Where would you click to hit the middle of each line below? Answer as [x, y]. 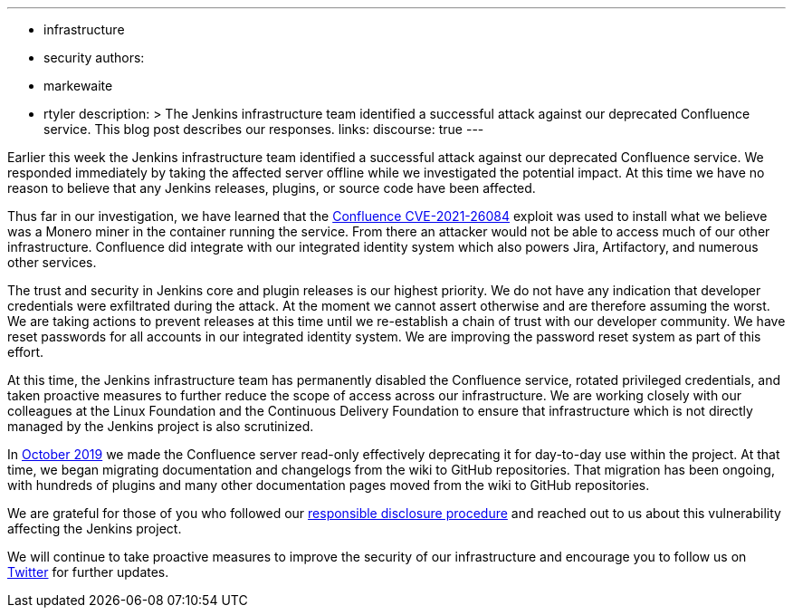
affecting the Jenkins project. [95, 529]
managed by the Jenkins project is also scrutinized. [161, 426]
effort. [26, 352]
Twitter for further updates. [88, 572]
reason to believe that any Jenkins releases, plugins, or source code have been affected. [272, 188]
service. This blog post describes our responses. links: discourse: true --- [264, 129]
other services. [52, 262]
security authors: [94, 58]
